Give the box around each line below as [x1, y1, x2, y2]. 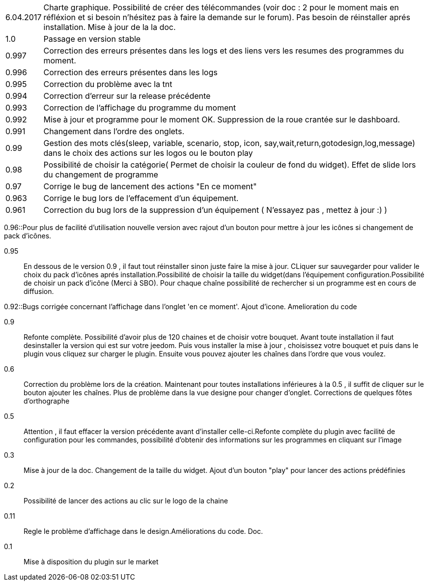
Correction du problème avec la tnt [43, 79, 172, 89]
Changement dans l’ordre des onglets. [43, 126, 184, 136]
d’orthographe [24, 397, 70, 405]
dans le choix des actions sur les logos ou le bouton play [43, 148, 253, 158]
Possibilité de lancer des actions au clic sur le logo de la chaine [24, 497, 228, 505]
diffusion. [24, 287, 54, 295]
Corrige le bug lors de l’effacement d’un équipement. [43, 193, 239, 203]
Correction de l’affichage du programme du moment [43, 103, 236, 113]
